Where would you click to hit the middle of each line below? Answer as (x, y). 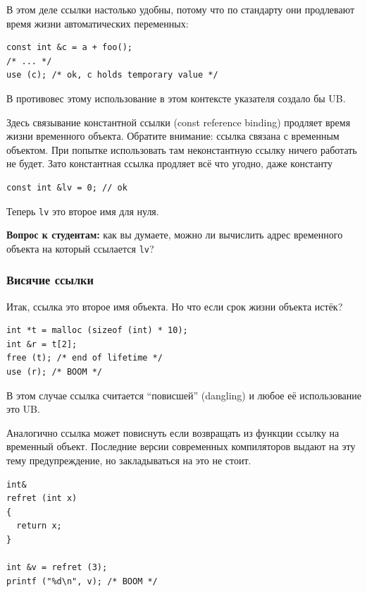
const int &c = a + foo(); (69, 48)
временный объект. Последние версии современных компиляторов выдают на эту (181, 446)
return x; (39, 526)
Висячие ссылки (50, 280)
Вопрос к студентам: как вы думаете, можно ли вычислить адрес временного (175, 235)
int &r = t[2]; (42, 344)
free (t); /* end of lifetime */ (85, 358)
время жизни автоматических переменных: (98, 23)
